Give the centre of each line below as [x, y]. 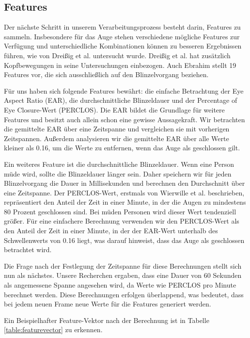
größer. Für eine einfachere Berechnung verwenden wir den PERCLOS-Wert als [122, 221]
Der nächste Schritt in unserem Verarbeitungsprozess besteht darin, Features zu [122, 27]
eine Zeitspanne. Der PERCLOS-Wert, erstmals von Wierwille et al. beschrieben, [124, 192]
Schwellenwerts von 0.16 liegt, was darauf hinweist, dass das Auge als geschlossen [124, 240]
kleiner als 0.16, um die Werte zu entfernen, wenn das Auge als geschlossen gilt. [122, 148]
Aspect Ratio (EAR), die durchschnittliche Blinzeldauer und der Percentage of [121, 100]
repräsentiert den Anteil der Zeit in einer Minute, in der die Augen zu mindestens [125, 202]
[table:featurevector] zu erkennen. [53, 330]
